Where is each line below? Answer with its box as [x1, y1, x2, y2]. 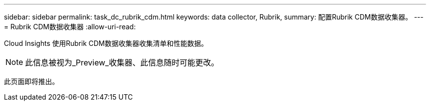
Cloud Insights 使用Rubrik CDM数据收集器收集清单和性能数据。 [4, 39, 208, 47]
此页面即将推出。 [4, 77, 59, 85]
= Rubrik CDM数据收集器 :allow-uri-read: [4, 22, 136, 31]
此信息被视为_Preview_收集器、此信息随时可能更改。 [25, 58, 219, 67]
